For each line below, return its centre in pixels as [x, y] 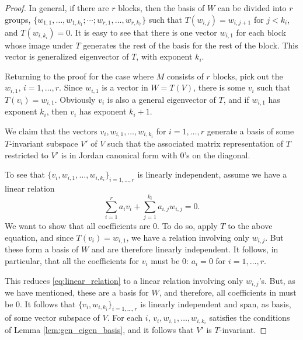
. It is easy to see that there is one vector [144, 32]
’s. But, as [277, 280]
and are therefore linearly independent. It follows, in [185, 249]
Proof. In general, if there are [57, 8]
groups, [18, 19]
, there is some [219, 87]
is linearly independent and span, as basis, [216, 303]
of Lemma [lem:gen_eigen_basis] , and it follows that [99, 330]
